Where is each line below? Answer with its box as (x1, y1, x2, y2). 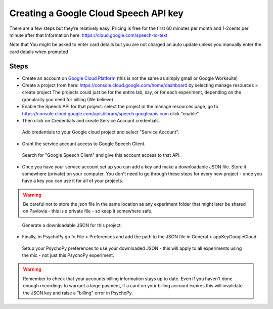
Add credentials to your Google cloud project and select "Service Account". (22, 129, 179, 135)
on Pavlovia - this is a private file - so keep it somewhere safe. (23, 208, 153, 214)
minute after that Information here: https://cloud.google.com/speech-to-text (9, 32, 168, 38)
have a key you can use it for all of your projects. (22, 178, 123, 184)
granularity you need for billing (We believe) (22, 96, 113, 102)
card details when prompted (9, 49, 68, 55)
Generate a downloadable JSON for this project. (22, 222, 122, 228)
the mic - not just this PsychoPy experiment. (22, 252, 114, 258)
